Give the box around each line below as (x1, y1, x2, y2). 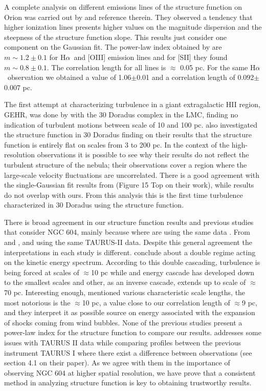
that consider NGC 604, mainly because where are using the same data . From (4, 227, 250, 237)
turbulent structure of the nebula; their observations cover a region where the (4, 159, 247, 170)
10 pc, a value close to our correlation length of (82, 297, 230, 307)
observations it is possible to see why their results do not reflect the (37, 149, 249, 160)
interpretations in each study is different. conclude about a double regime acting (4, 246, 256, 257)
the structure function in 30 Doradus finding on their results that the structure (4, 129, 252, 140)
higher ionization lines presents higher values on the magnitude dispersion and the (4, 22, 262, 32)
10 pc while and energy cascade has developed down (91, 266, 255, 277)
